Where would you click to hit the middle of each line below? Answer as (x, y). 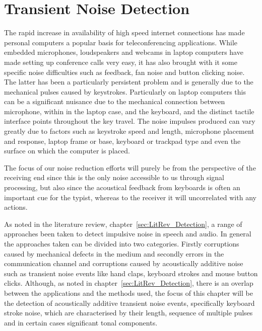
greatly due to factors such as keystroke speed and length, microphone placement (129, 131)
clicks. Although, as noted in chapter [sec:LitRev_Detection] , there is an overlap (129, 283)
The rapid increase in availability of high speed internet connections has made (124, 32)
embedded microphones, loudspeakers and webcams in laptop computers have (124, 52)
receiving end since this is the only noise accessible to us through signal (114, 177)
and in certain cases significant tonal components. (81, 322)
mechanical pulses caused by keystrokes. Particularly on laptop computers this (125, 91)
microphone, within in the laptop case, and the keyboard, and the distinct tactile (129, 111)
